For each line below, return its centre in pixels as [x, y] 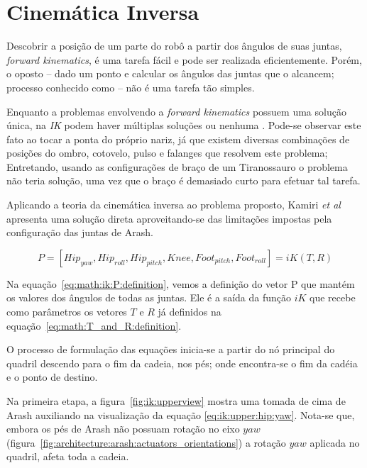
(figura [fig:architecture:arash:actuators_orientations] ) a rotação [146, 442]
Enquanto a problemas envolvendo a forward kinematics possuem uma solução [176, 111]
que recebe [333, 297]
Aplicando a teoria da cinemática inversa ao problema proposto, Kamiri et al [174, 205]
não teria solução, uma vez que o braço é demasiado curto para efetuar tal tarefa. [183, 180]
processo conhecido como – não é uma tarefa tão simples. [131, 87]
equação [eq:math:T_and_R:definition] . [94, 325]
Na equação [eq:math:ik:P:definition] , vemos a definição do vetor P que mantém [181, 283]
